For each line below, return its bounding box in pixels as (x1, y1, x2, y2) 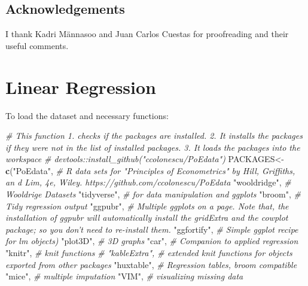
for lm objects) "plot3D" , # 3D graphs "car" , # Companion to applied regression (5, 235, 298, 247)
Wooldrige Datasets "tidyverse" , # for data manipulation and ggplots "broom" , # (5, 188, 301, 200)
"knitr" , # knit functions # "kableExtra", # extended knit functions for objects (5, 247, 292, 259)
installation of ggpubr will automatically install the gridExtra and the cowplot (5, 211, 288, 224)
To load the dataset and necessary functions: (5, 109, 169, 121)
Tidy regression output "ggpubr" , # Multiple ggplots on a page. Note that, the (5, 199, 289, 212)
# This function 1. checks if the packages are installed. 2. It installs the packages (5, 129, 303, 142)
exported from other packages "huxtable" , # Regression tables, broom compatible (5, 258, 297, 270)
